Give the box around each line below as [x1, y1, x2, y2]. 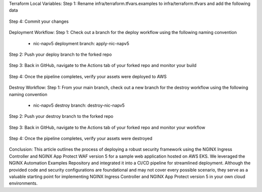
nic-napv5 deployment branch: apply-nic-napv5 [33, 40, 130, 46]
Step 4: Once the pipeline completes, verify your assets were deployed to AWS [9, 73, 167, 80]
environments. [9, 180, 38, 186]
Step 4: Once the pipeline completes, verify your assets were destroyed [9, 136, 153, 142]
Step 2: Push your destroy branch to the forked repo [9, 113, 114, 119]
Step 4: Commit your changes [9, 18, 69, 24]
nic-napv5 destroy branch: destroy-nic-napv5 [33, 102, 125, 108]
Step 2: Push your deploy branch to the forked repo [9, 51, 112, 57]
